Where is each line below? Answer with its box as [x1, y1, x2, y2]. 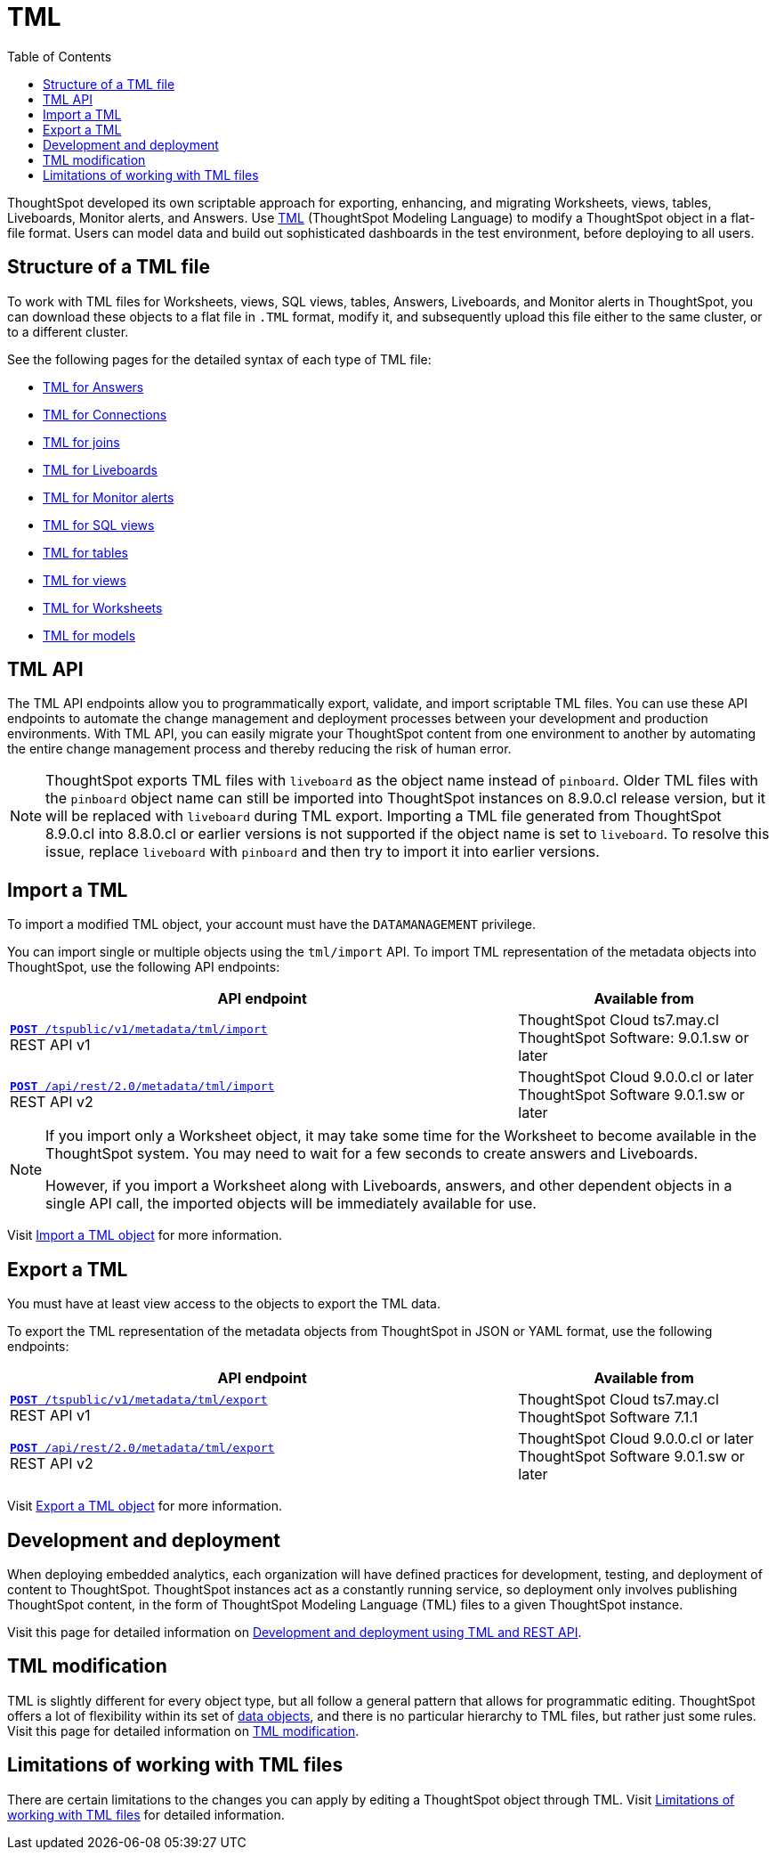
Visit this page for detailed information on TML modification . [7, 1723, 360, 1739]
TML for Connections [43, 406, 167, 422]
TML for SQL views [43, 517, 155, 533]
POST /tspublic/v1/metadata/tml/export [10, 1392, 268, 1406]
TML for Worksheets [43, 599, 163, 615]
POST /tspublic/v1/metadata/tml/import [10, 1022, 268, 1036]
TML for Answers [43, 379, 144, 395]
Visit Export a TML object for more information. [7, 1498, 283, 1514]
